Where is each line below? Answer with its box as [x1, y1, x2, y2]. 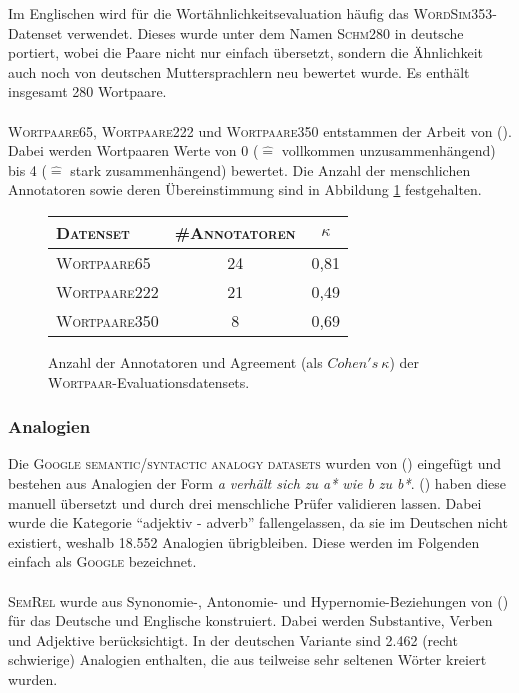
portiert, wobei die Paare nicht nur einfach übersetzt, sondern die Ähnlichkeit [8, 42, 484, 63]
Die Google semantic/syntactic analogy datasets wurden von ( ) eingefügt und [8, 453, 502, 474]
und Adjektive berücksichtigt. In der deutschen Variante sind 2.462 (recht [8, 629, 458, 650]
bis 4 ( [8, 159, 47, 180]
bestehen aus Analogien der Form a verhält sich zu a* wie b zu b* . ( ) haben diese [8, 472, 507, 493]
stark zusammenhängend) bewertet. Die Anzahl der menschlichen [70, 159, 471, 180]
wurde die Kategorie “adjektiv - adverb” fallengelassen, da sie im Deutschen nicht [8, 512, 508, 533]
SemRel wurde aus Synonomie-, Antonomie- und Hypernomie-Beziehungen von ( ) [8, 590, 509, 611]
